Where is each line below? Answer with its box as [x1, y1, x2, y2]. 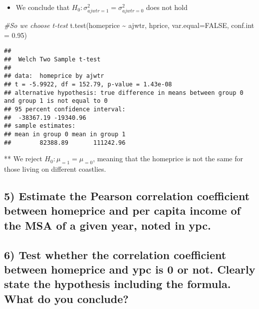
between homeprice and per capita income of [4, 203, 241, 218]
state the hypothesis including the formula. [4, 276, 231, 292]
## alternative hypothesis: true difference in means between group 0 [4, 89, 244, 96]
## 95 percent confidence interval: [4, 105, 126, 113]
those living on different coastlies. [4, 164, 106, 174]
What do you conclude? [4, 291, 129, 306]
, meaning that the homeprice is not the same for [93, 153, 243, 164]
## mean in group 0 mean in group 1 [4, 130, 126, 138]
